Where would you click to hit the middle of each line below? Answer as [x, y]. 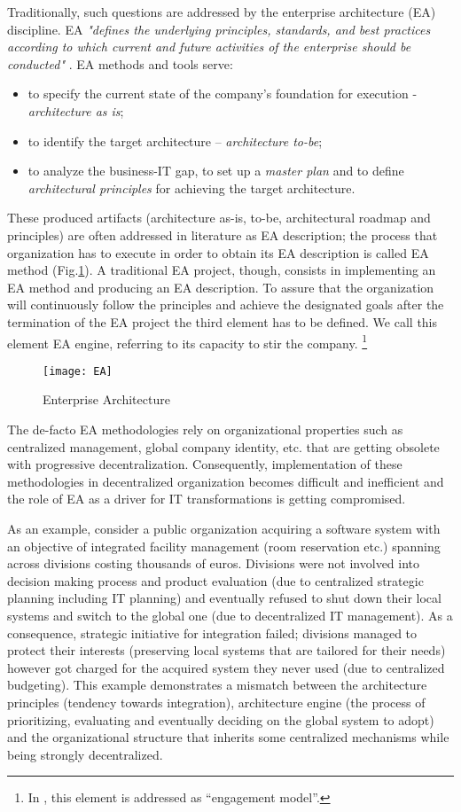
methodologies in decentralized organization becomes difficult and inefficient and [226, 481]
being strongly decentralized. [85, 754]
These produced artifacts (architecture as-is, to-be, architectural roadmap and [219, 218]
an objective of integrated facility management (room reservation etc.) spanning [224, 546]
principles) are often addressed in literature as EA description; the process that [223, 234]
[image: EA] [78, 371]
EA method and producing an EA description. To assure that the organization [221, 287]
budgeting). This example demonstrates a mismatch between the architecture [217, 685]
